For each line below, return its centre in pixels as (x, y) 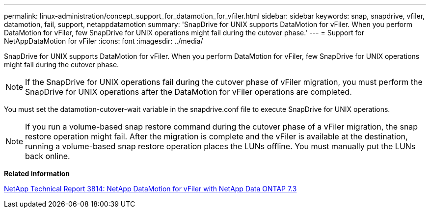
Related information (37, 173)
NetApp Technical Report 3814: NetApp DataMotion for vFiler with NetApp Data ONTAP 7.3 (150, 189)
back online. (48, 156)
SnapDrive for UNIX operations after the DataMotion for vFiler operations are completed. (188, 92)
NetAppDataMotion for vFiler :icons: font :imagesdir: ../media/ (104, 41)
